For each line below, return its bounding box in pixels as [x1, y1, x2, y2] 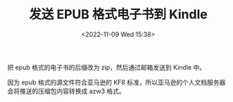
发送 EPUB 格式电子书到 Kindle [29, 6, 208, 23]
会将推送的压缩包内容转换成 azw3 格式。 [7, 87, 125, 95]
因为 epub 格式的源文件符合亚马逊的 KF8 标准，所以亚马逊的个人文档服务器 [7, 78, 226, 87]
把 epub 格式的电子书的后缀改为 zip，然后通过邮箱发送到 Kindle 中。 [7, 63, 206, 71]
